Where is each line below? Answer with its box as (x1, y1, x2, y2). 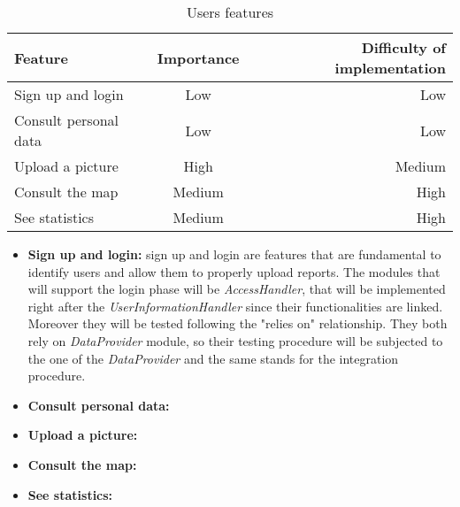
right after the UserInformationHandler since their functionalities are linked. (27, 296, 443, 315)
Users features (186, 2, 274, 22)
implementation (334, 58, 446, 78)
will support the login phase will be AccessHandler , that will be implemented (27, 280, 446, 298)
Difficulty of (361, 37, 446, 58)
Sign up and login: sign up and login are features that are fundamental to (27, 245, 441, 263)
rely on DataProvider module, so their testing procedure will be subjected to (27, 331, 443, 350)
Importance (157, 47, 240, 68)
